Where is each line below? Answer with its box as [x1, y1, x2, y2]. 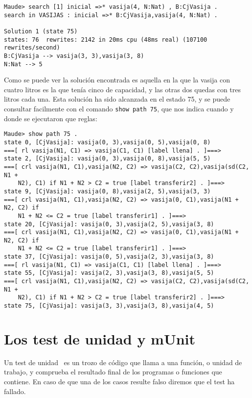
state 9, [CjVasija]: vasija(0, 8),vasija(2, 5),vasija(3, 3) [4, 187, 211, 195]
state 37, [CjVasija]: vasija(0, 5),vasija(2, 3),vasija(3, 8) [4, 253, 214, 261]
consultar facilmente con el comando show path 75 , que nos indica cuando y [4, 104, 234, 114]
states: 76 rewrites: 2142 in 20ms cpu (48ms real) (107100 [4, 36, 207, 43]
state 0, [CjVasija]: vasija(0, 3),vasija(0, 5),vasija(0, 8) [4, 138, 211, 146]
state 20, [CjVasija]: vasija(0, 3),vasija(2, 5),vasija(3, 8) [4, 220, 214, 228]
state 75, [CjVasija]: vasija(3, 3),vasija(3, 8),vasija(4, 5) [4, 302, 214, 310]
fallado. [4, 386, 26, 396]
